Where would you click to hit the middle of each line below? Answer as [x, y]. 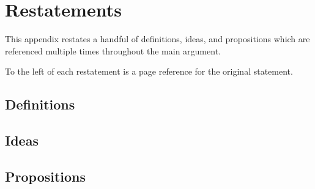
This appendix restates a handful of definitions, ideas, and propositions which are [157, 39]
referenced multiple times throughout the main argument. [113, 50]
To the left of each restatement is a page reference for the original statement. [149, 71]
